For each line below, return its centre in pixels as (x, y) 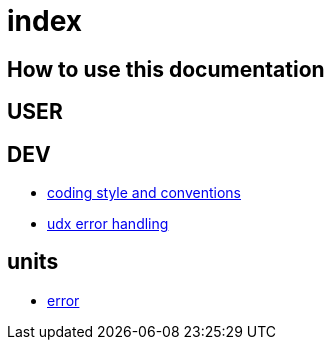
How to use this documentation (166, 69)
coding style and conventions (144, 193)
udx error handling (108, 224)
